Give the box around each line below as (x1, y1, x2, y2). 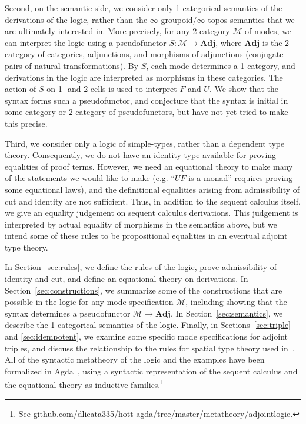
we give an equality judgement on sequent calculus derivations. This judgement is (5, 206, 298, 219)
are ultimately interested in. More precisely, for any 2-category (5, 25, 230, 37)
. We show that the (209, 83, 279, 95)
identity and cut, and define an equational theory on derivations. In (5, 272, 248, 285)
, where (215, 36, 242, 48)
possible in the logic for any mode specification (5, 295, 174, 308)
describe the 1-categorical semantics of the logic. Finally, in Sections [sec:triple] (5, 318, 291, 331)
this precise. (5, 117, 48, 129)
